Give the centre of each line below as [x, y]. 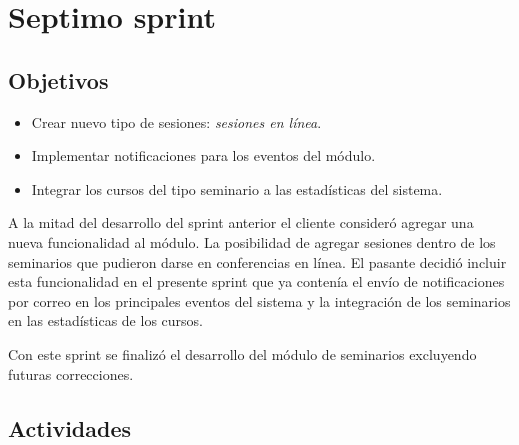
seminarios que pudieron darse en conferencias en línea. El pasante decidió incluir [257, 261]
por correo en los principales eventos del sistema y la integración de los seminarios [259, 300]
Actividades [70, 427]
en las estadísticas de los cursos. [105, 320]
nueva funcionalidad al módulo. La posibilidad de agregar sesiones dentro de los [252, 241]
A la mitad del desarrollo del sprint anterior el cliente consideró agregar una [241, 222]
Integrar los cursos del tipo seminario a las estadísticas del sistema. [237, 188]
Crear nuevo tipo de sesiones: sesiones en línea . [176, 121]
